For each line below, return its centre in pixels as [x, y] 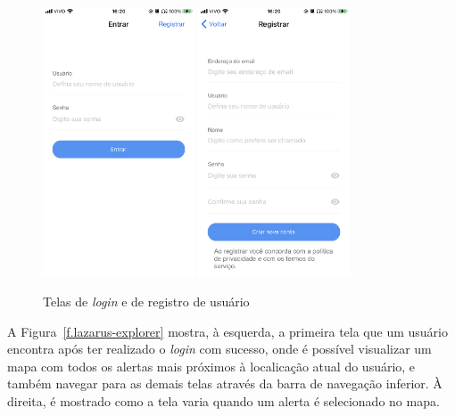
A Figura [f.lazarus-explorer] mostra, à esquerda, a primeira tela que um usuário [227, 331]
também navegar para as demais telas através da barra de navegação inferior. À [225, 383]
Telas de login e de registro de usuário [146, 301]
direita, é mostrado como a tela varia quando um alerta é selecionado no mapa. [223, 400]
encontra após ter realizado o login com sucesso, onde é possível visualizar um [219, 349]
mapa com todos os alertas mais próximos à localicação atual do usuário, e [211, 366]
